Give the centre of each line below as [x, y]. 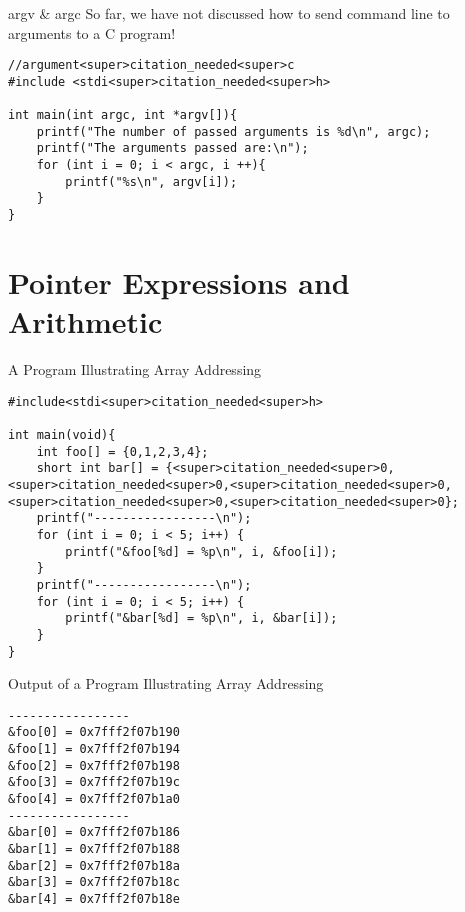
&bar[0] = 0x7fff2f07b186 [94, 832]
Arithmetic [85, 321]
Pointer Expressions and [179, 281]
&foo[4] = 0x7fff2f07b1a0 [94, 799]
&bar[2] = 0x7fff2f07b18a [94, 865]
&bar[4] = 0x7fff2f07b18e [94, 898]
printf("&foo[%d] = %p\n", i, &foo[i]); [201, 551]
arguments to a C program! [92, 32]
